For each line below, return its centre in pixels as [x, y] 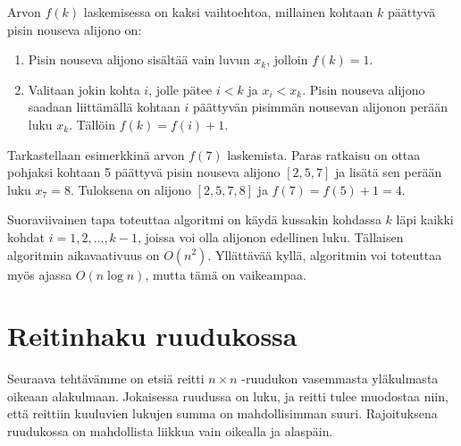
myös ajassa [40, 274]
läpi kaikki [425, 219]
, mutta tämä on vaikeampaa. [226, 274]
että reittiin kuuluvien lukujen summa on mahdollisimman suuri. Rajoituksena [222, 413]
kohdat [26, 236]
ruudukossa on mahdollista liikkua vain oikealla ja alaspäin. [170, 431]
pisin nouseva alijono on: [75, 29]
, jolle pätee [180, 89]
